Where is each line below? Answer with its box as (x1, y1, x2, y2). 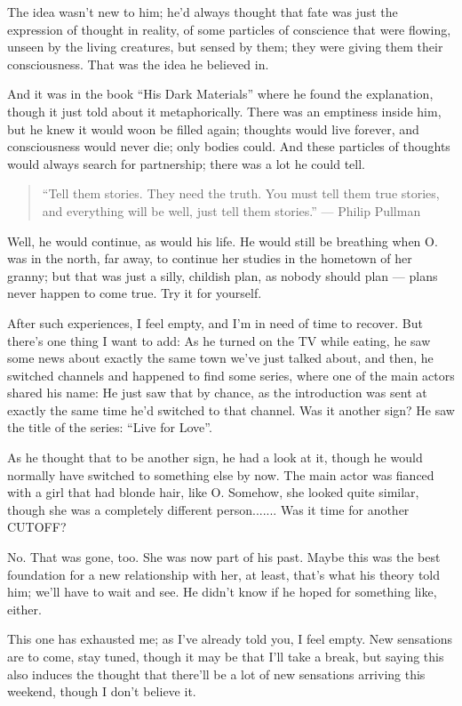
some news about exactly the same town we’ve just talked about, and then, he (7, 349, 434, 367)
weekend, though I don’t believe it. (7, 682, 196, 701)
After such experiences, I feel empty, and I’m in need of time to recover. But (7, 313, 423, 332)
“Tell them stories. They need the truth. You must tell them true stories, (42, 184, 440, 203)
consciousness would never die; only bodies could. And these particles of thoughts (7, 137, 450, 156)
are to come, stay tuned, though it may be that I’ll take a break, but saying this (7, 647, 444, 665)
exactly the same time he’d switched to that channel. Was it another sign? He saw (7, 400, 455, 419)
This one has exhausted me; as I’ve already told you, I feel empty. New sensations (7, 630, 453, 648)
